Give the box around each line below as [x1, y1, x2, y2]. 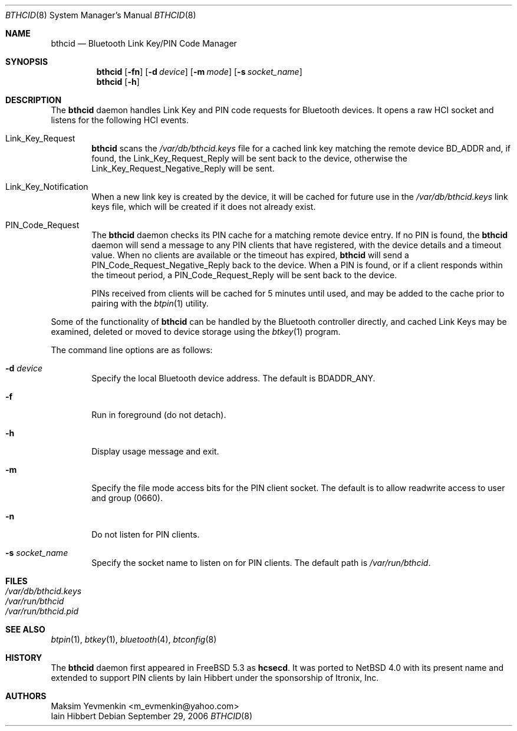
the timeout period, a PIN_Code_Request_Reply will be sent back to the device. [91, 270, 397, 280]
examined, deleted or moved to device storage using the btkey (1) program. [51, 327, 341, 337]
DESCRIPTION [5, 95, 62, 105]
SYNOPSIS [5, 57, 48, 67]
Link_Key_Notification [5, 182, 88, 192]
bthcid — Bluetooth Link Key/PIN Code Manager [51, 38, 237, 48]
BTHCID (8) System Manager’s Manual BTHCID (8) [5, 10, 196, 20]
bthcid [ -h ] [96, 77, 140, 87]
